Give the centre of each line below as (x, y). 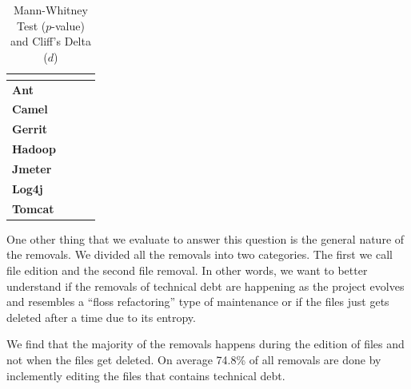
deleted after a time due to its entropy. (101, 317)
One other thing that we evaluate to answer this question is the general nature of (205, 238)
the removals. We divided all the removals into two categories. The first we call (200, 254)
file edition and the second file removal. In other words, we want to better (187, 270)
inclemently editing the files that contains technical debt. (146, 375)
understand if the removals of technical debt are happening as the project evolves (205, 286)
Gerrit (30, 129)
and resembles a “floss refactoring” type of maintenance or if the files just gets (198, 302)
